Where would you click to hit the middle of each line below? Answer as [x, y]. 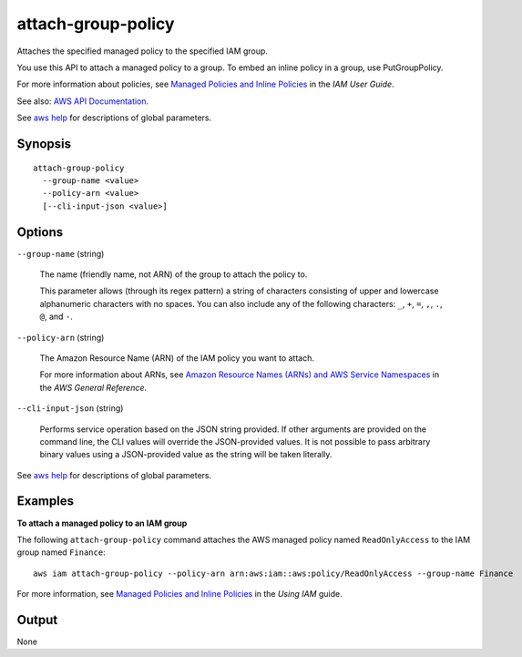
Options [40, 232]
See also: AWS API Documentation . [83, 101]
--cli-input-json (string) [70, 408]
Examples [46, 501]
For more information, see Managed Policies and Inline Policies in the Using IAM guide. [179, 594]
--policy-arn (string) [61, 337]
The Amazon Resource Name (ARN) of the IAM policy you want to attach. [177, 358]
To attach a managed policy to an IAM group [102, 523]
